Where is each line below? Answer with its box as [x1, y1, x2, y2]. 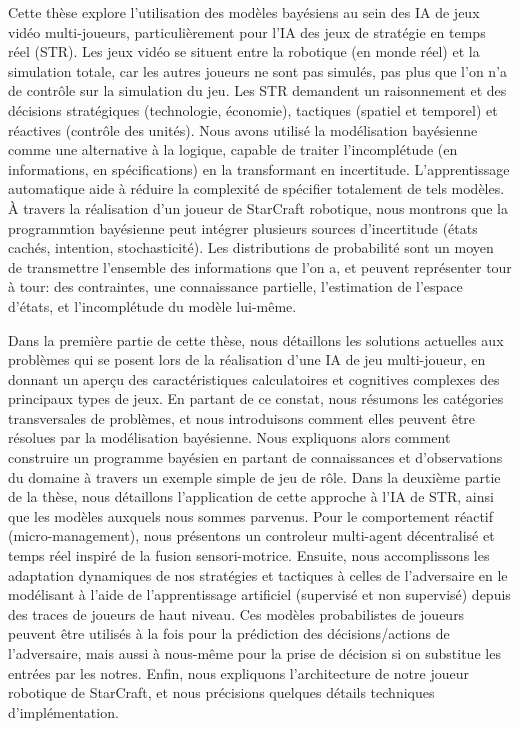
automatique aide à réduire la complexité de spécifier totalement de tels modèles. [8, 178, 505, 199]
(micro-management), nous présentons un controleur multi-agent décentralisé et [8, 525, 495, 546]
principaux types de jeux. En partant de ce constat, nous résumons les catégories [8, 388, 504, 409]
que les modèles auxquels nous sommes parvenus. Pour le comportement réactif [8, 505, 494, 526]
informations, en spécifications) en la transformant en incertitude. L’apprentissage [8, 158, 510, 179]
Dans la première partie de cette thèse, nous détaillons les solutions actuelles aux [8, 329, 504, 350]
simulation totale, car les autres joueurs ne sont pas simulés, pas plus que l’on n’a [8, 60, 508, 81]
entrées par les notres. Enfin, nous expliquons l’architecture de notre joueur [8, 662, 469, 683]
